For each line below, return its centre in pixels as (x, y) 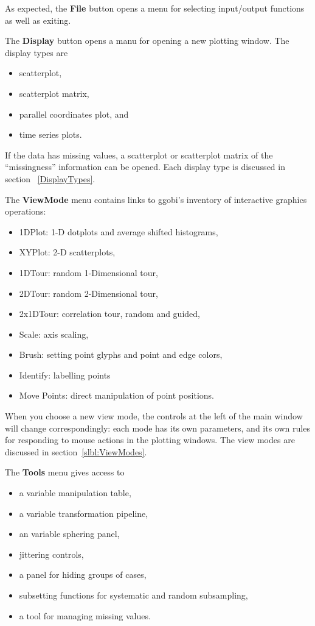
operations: (26, 211)
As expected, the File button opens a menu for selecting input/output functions (155, 8)
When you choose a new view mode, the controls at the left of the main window (154, 416)
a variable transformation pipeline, (84, 513)
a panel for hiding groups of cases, (83, 574)
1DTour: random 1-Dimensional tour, (88, 272)
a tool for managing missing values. (85, 615)
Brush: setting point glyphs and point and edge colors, (121, 354)
